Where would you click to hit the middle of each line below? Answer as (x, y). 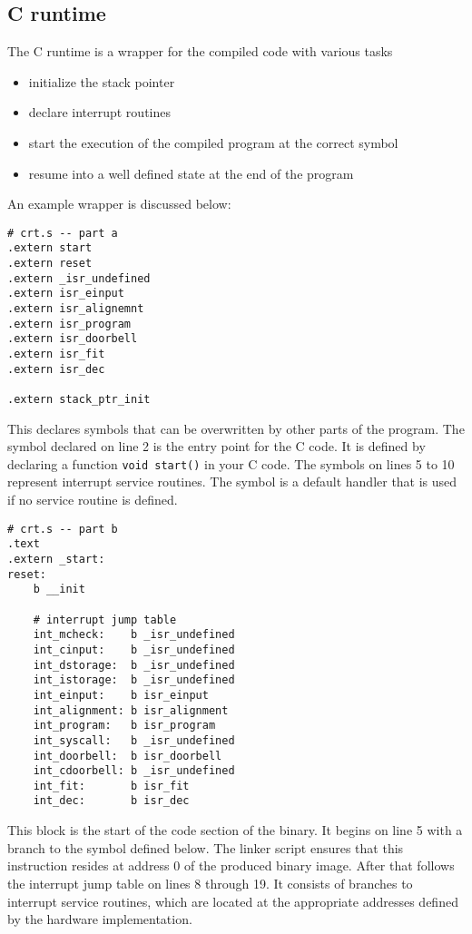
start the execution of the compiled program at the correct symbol (213, 142)
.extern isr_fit (56, 354)
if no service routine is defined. (93, 500)
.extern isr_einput (66, 294)
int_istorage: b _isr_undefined (134, 680)
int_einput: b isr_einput (121, 695)
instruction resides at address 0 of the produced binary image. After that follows (231, 865)
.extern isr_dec (56, 369)
